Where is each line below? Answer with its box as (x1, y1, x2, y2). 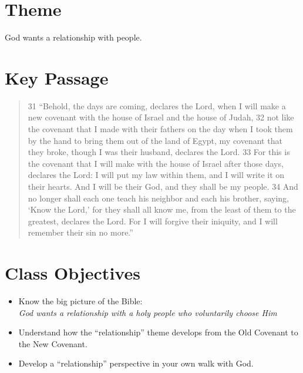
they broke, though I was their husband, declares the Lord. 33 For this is (28, 146, 290, 158)
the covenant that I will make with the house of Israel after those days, (28, 157, 284, 169)
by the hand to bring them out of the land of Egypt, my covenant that (28, 134, 282, 146)
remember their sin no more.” (28, 226, 133, 238)
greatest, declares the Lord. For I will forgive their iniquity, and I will (28, 214, 278, 227)
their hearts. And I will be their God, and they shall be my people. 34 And (28, 180, 298, 192)
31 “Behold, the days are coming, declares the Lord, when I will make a (28, 99, 286, 112)
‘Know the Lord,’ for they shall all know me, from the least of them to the (28, 203, 296, 216)
